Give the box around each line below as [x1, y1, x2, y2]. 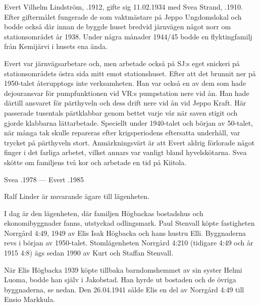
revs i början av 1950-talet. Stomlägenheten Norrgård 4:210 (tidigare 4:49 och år [4, 237, 253, 248]
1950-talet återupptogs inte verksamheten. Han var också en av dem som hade [4, 78, 246, 88]
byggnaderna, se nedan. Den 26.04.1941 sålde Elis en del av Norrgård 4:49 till [4, 284, 244, 294]
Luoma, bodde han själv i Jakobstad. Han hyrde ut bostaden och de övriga [4, 274, 236, 285]
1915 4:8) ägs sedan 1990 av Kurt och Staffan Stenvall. [4, 247, 174, 258]
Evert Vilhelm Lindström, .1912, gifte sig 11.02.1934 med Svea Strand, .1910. [4, 2, 243, 12]
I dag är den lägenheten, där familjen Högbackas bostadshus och [4, 208, 203, 218]
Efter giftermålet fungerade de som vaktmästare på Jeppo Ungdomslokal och [4, 11, 242, 22]
